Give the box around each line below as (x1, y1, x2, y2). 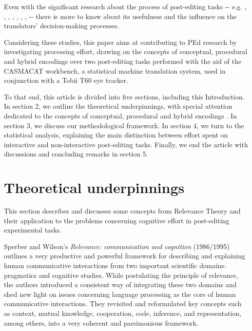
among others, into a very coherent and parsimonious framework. (4, 317, 198, 328)
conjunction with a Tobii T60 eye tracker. (4, 75, 128, 85)
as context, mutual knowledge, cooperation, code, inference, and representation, (4, 308, 242, 318)
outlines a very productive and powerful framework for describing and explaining (4, 251, 245, 261)
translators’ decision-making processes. (4, 20, 119, 31)
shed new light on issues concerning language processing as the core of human (4, 289, 236, 299)
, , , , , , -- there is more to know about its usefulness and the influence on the (4, 11, 237, 21)
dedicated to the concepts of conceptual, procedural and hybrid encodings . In (4, 110, 237, 120)
